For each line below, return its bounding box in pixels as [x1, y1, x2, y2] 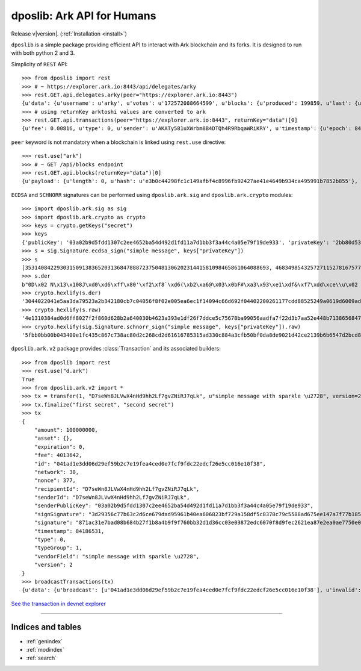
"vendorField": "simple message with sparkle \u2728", [34, 553, 200, 560]
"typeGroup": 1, [34, 545, 82, 551]
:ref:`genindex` [26, 637, 63, 644]
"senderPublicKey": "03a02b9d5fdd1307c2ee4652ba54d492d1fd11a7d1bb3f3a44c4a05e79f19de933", [34, 502, 314, 509]
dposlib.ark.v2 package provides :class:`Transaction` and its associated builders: [11, 345, 221, 352]
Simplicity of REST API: [11, 60, 68, 67]
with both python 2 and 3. [11, 49, 75, 57]
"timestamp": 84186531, [34, 528, 105, 534]
